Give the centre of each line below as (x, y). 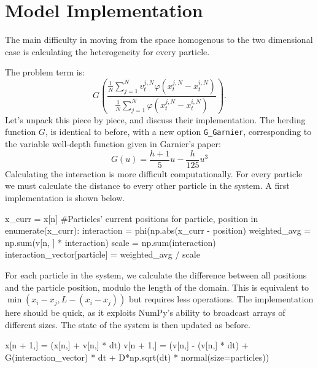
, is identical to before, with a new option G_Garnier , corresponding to (178, 132)
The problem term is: (45, 72)
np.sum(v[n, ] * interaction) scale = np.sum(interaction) (111, 242)
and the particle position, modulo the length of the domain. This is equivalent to (157, 287)
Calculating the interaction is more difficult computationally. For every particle (154, 173)
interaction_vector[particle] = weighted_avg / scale (103, 254)
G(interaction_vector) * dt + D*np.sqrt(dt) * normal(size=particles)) (137, 357)
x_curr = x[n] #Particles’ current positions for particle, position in (132, 218)
